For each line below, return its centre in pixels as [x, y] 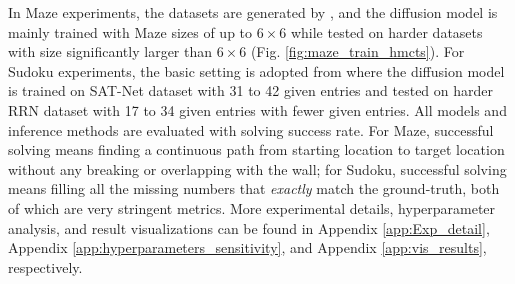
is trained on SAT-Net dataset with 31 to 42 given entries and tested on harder [251, 90]
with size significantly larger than [110, 51]
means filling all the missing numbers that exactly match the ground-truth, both [254, 188]
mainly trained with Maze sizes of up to [130, 31]
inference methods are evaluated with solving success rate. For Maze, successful [251, 129]
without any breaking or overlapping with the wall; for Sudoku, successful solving [257, 168]
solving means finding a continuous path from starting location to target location [256, 149]
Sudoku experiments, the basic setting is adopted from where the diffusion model [256, 70]
